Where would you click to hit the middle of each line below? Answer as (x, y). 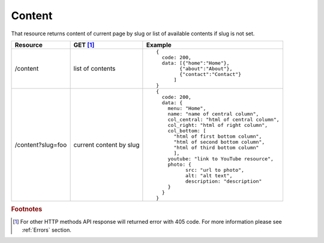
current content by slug (106, 145)
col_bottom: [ (187, 131)
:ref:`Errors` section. (46, 230)
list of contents (94, 69)
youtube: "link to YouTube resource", (221, 159)
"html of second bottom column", (219, 142)
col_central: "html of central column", (223, 119)
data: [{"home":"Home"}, (196, 63)
